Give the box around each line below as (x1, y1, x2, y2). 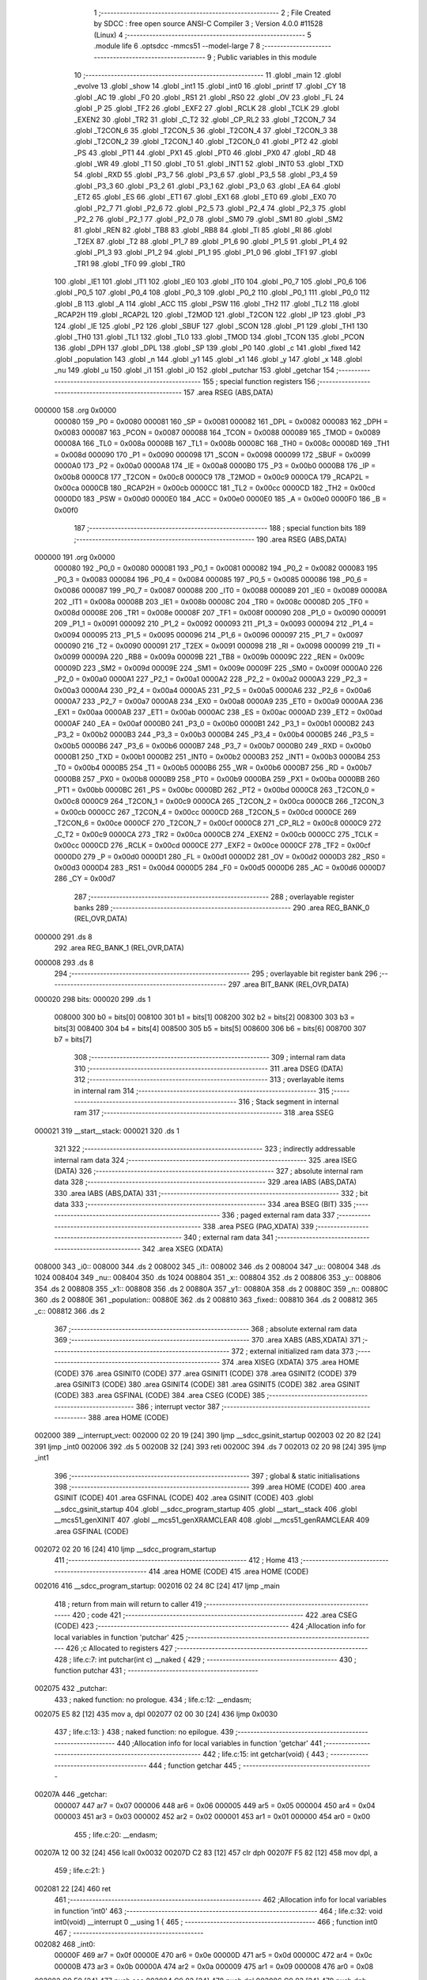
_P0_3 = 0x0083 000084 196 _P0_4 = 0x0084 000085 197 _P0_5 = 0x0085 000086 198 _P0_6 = (54, 574, 368, 584)
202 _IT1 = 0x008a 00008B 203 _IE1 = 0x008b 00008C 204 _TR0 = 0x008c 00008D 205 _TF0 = (54, 596, 369, 606)
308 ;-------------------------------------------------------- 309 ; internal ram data (74, 1053, 346, 1062)
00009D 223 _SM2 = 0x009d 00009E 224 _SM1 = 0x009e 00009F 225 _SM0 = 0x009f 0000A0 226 (54, 663, 383, 672)
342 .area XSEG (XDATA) (142, 1243, 224, 1253)
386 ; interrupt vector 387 (135, 1402, 221, 1411)
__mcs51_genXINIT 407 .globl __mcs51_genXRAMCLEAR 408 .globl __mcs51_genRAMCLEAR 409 (54, 1515, 370, 1525)
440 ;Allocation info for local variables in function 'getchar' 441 (116, 1738, 322, 1748)
